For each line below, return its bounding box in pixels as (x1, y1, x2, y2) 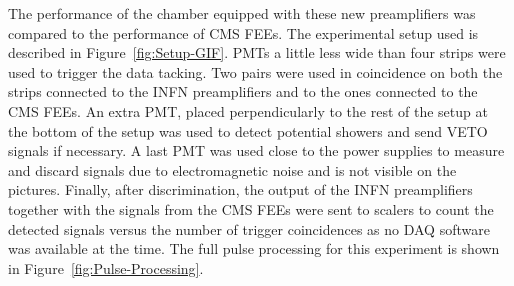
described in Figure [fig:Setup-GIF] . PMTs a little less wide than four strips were (8, 42, 506, 63)
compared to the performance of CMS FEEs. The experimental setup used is (8, 22, 479, 43)
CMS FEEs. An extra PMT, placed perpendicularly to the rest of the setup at (8, 100, 488, 121)
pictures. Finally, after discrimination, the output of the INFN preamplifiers (8, 179, 473, 200)
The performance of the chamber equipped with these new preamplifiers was (8, 3, 476, 23)
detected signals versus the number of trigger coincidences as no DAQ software (8, 218, 490, 239)
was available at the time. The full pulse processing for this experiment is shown (8, 238, 500, 259)
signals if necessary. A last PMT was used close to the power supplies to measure (8, 140, 505, 161)
